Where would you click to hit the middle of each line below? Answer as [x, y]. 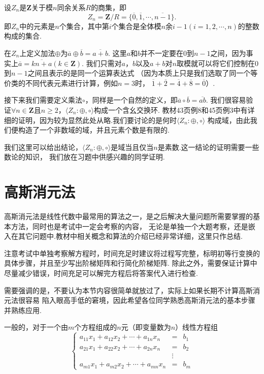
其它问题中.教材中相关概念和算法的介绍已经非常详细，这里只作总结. [130, 236]
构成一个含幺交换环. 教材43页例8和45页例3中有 [171, 110]
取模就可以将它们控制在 [216, 63]
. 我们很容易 [226, 100]
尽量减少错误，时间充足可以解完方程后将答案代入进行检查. [101, 273]
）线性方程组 [197, 327]
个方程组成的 [96, 327]
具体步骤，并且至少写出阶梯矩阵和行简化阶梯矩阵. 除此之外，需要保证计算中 [131, 263]
